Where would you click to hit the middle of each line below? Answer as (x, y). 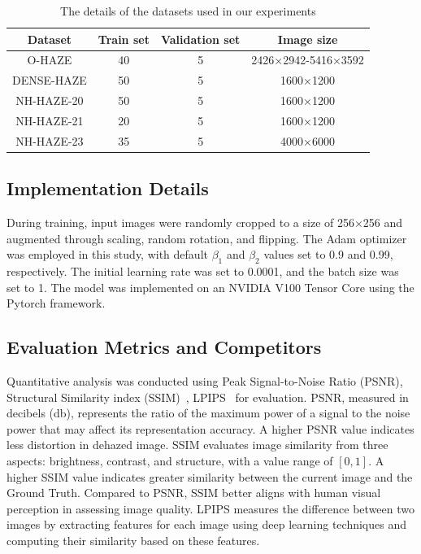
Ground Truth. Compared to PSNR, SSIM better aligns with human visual (194, 493)
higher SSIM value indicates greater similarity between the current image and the (210, 476)
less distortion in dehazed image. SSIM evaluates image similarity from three (197, 445)
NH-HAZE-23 (50, 140)
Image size (308, 39)
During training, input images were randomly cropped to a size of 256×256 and (205, 222)
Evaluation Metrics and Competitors (164, 347)
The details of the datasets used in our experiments (188, 11)
